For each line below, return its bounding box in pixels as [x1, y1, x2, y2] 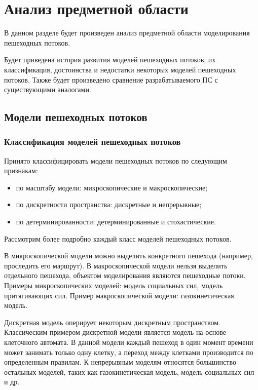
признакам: [4, 165, 38, 176]
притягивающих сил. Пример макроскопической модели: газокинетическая [4, 290, 234, 300]
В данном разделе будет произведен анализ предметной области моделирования [4, 27, 250, 38]
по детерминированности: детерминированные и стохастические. [16, 216, 216, 227]
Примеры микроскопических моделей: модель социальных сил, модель [4, 280, 223, 291]
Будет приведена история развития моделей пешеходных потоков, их [4, 54, 216, 65]
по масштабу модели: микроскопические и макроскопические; [16, 182, 208, 192]
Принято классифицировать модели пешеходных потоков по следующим [4, 155, 227, 166]
